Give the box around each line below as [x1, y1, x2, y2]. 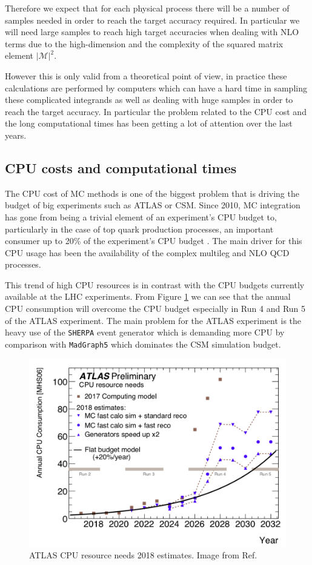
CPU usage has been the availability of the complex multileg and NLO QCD [5, 246, 290, 259]
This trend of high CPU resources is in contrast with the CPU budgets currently [5, 278, 305, 291]
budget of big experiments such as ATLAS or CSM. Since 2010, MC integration [5, 199, 300, 211]
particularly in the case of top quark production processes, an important [5, 222, 274, 235]
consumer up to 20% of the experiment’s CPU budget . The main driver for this [5, 234, 302, 247]
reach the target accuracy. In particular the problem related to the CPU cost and [5, 105, 307, 117]
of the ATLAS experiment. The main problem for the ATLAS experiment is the [5, 314, 302, 326]
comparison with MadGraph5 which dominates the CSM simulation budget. [5, 337, 281, 350]
